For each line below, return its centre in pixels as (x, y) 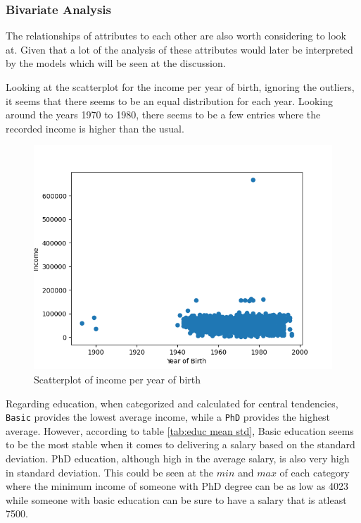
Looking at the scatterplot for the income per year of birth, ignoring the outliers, (180, 87)
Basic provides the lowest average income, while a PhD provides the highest (168, 417)
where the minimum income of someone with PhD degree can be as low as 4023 (177, 486)
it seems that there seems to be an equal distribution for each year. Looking (170, 100)
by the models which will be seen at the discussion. (116, 63)
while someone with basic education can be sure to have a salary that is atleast (176, 499)
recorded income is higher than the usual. (95, 128)
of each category (315, 472)
